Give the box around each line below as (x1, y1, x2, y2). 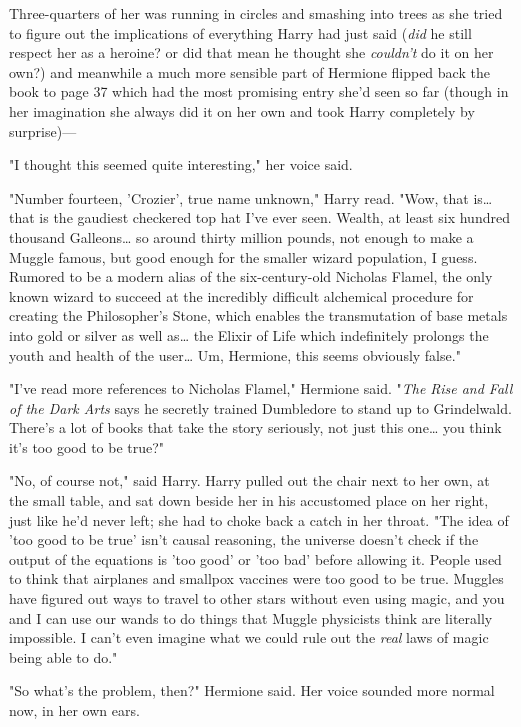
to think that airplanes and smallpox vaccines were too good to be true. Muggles (9, 568, 504, 589)
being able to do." (9, 646, 118, 667)
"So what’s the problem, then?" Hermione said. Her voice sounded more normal (9, 680, 495, 701)
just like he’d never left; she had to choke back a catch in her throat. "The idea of (9, 509, 509, 530)
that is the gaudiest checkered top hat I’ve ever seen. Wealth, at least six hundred (9, 207, 510, 228)
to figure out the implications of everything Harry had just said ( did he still (9, 22, 472, 43)
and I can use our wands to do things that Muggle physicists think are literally (9, 607, 493, 628)
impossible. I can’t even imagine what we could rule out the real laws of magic (9, 627, 489, 648)
